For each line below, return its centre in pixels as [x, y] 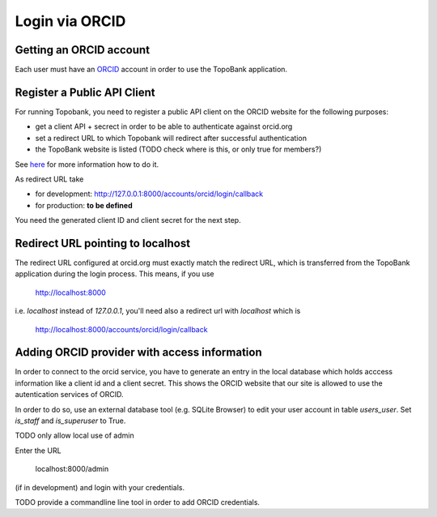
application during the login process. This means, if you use [115, 274]
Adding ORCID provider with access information [138, 352]
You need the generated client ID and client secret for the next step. [128, 220]
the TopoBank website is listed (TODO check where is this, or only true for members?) [178, 149]
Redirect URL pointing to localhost [102, 243]
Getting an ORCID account [82, 50]
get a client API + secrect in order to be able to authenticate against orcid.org [164, 126]
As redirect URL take [49, 179]
